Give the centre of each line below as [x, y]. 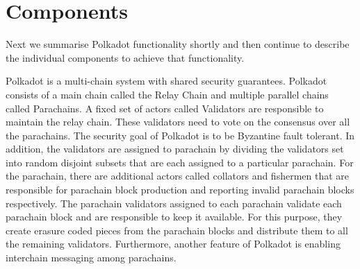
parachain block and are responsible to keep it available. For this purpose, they [174, 217]
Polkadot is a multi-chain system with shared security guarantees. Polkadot [166, 81]
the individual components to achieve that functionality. [125, 57]
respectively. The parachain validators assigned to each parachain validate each [174, 203]
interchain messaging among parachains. [91, 258]
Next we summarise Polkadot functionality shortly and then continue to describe [178, 44]
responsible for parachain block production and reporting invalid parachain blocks [180, 190]
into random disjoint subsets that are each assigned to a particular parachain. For [180, 162]
